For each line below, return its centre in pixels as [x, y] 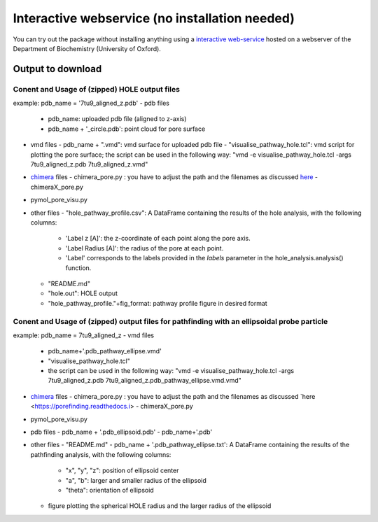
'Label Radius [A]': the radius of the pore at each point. [145, 248]
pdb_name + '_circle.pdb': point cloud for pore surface [127, 129]
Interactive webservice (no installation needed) [154, 18]
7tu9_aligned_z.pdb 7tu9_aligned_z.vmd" [89, 164]
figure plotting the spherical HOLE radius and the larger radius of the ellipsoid [160, 506]
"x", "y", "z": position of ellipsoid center [122, 471]
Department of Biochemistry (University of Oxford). [87, 48]
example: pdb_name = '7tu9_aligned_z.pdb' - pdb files [91, 103]
